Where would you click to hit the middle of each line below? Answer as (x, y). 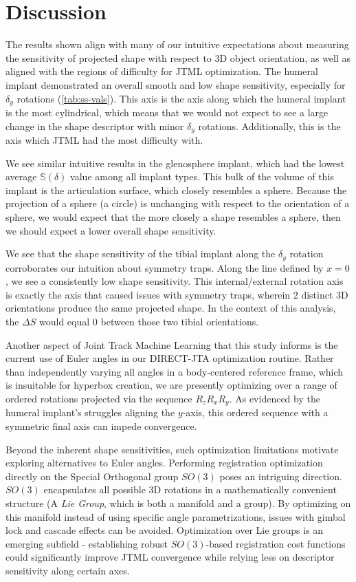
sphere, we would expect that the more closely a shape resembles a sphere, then (173, 216)
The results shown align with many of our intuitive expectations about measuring (177, 44)
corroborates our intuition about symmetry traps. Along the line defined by (165, 267)
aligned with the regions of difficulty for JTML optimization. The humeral (162, 71)
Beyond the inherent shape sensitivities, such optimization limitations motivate (172, 449)
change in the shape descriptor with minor (95, 126)
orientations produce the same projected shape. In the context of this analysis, (171, 308)
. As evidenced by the (275, 398)
